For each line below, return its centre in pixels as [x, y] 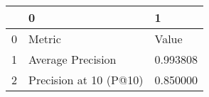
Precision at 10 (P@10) [86, 80]
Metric [45, 39]
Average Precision [73, 59]
